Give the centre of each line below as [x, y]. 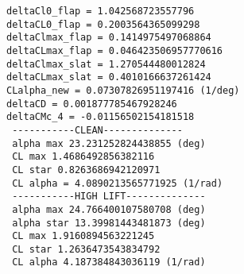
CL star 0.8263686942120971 [86, 170]
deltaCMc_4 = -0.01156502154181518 [101, 117]
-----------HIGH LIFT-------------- [109, 197]
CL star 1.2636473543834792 [86, 249]
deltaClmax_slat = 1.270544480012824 [106, 64]
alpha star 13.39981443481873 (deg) [109, 223]
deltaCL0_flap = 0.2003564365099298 [103, 24]
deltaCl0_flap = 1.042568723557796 [101, 11]
